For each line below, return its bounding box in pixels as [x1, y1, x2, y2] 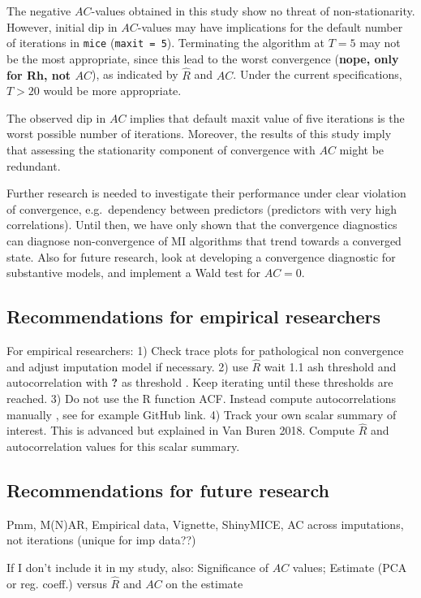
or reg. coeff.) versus [6, 574, 107, 591]
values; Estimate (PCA [292, 558, 407, 575]
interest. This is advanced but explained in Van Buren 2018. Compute [6, 422, 355, 439]
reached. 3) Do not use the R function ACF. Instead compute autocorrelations [6, 389, 397, 406]
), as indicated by [91, 66, 178, 83]
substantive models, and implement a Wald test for [6, 264, 261, 281]
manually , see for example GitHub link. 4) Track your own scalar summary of [6, 405, 397, 422]
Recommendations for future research [6, 477, 329, 502]
